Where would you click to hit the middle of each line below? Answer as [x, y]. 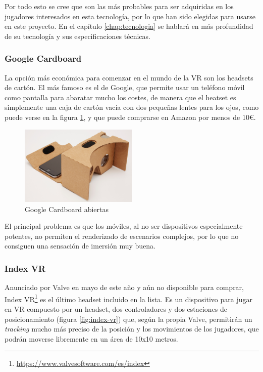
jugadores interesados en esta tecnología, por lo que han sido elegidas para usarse [130, 16]
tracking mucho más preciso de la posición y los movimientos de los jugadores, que [132, 329]
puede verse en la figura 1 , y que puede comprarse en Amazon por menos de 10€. [130, 117]
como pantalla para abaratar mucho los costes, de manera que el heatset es [120, 97]
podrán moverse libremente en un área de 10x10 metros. [91, 338]
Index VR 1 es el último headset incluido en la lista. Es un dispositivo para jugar [128, 298]
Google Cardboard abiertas [67, 209]
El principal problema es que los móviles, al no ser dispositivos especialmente [124, 226]
